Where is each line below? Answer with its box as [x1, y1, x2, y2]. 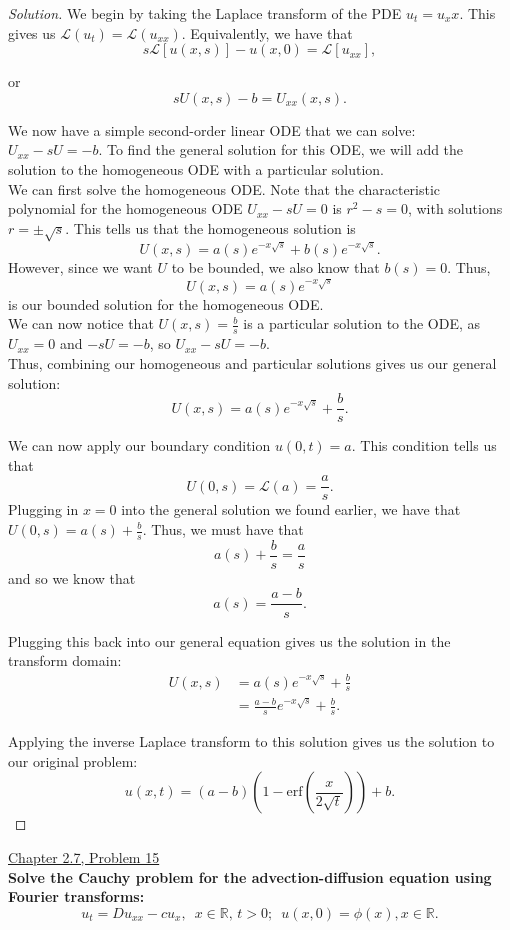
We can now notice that [8, 313, 154, 334]
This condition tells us [360, 435, 497, 456]
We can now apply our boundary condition [8, 435, 271, 456]
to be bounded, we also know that [171, 257, 380, 278]
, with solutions [407, 198, 503, 219]
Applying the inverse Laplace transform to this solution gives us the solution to [8, 731, 495, 752]
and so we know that [8, 567, 136, 588]
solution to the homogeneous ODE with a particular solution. [8, 158, 385, 179]
